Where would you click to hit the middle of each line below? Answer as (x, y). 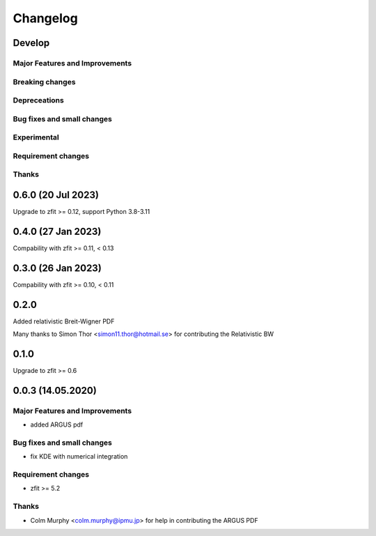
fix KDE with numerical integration (79, 457)
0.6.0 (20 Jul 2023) (56, 195)
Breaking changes (44, 82)
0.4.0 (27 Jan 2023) (57, 231)
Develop (31, 43)
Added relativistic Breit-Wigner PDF (64, 321)
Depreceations (38, 100)
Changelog (45, 18)
